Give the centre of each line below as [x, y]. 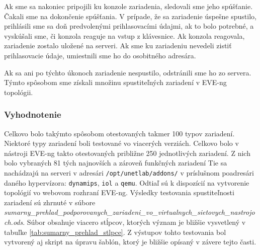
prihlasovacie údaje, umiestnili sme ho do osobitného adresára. [100, 55]
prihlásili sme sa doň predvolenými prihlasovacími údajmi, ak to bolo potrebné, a [129, 26]
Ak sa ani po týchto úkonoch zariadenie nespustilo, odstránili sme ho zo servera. [128, 72]
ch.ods [14, 222]
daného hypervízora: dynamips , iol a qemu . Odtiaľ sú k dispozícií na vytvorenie [127, 182]
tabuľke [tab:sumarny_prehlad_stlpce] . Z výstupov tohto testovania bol [115, 232]
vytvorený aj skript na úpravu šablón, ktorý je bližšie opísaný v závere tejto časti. [130, 242]
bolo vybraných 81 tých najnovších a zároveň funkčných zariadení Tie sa [116, 163]
